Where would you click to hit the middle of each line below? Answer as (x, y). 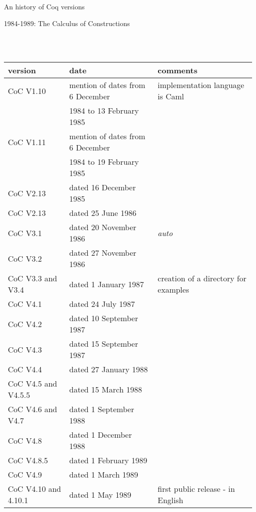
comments (177, 70)
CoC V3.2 (25, 258)
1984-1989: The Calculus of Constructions (67, 23)
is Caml (171, 96)
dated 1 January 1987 (107, 284)
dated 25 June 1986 (103, 213)
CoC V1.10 (27, 90)
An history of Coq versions (45, 6)
